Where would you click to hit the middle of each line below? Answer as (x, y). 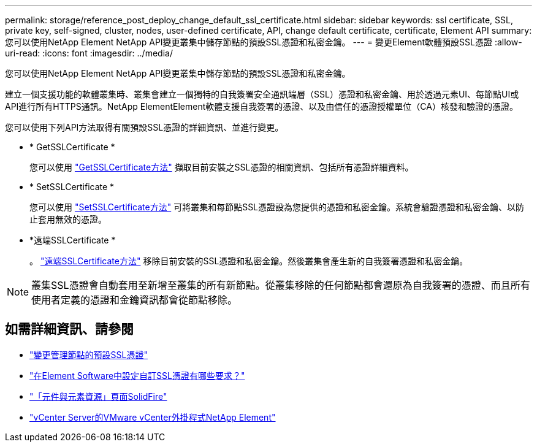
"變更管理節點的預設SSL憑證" (89, 354)
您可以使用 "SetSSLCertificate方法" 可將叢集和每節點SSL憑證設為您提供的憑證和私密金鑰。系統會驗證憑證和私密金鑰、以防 (277, 207)
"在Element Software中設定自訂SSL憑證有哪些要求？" (137, 375)
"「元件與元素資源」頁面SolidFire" (98, 396)
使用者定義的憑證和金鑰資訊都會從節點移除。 (135, 300)
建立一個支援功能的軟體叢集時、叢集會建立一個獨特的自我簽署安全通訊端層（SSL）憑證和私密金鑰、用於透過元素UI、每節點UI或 (262, 94)
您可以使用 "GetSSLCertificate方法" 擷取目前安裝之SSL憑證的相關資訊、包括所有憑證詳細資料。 (222, 167)
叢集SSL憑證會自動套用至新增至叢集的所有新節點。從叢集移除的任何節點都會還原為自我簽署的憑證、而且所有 (281, 285)
